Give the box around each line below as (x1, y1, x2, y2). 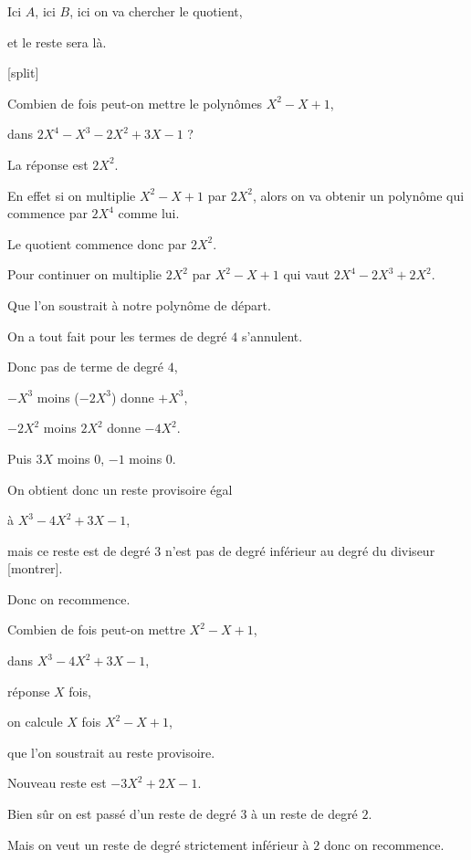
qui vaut (283, 265, 330, 284)
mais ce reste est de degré (7, 540, 151, 560)
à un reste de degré (251, 804, 358, 823)
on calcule (7, 712, 63, 731)
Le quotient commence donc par (7, 234, 187, 253)
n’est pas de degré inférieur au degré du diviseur (164, 540, 435, 560)
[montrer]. (7, 559, 63, 578)
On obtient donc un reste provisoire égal (7, 479, 233, 498)
